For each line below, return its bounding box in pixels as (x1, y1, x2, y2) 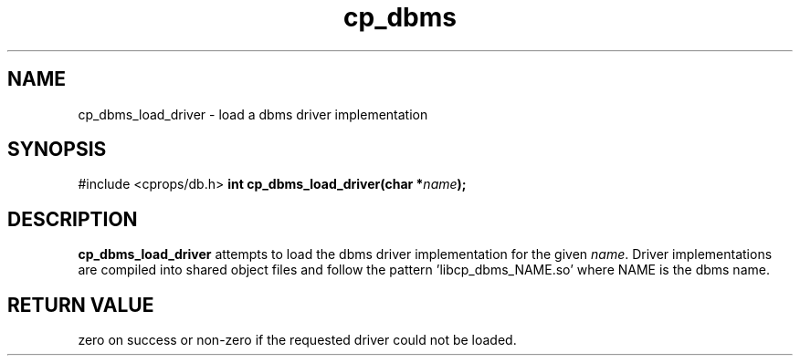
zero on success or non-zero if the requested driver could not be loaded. (78, 332, 517, 348)
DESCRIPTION (7, 207, 138, 231)
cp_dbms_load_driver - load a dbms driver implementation (78, 106, 428, 122)
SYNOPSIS (7, 138, 107, 161)
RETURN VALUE (7, 293, 154, 316)
